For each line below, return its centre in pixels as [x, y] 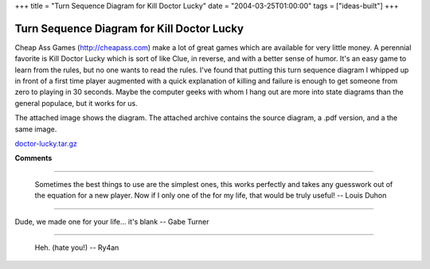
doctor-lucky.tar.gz [46, 144]
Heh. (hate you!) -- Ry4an [77, 248]
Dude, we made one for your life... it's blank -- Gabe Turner [112, 221]
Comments [33, 158]
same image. [36, 129]
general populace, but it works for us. [76, 103]
